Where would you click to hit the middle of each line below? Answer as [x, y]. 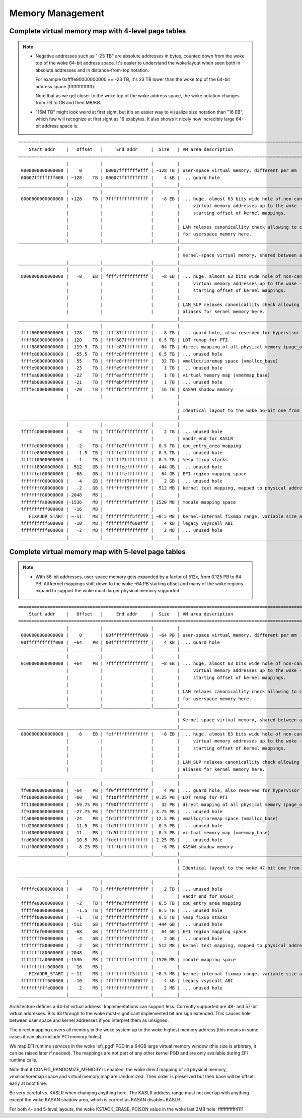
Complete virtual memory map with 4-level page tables [98, 31]
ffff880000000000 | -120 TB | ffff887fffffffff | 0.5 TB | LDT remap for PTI [124, 340]
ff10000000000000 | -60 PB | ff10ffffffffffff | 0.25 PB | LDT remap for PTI [124, 797]
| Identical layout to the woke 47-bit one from [238, 868]
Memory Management [57, 13]
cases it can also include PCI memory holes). [56, 1037]
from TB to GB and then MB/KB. [68, 103]
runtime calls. [23, 1060]
